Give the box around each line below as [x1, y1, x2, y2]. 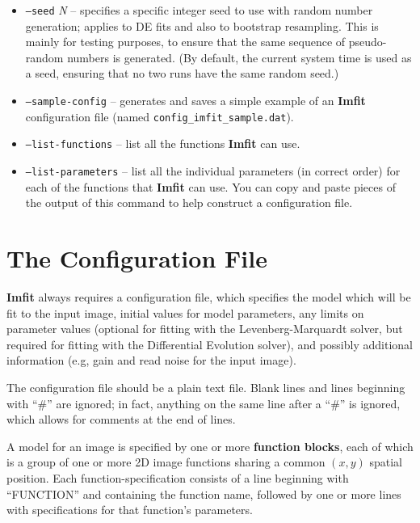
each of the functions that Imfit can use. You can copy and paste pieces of [25, 178, 396, 195]
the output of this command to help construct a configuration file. [25, 194, 353, 211]
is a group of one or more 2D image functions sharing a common [6, 453, 325, 470]
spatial [369, 453, 402, 470]
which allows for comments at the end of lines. [6, 411, 236, 428]
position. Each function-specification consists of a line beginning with [6, 469, 349, 486]
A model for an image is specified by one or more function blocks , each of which [6, 437, 414, 454]
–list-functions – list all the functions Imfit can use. [25, 135, 300, 152]
